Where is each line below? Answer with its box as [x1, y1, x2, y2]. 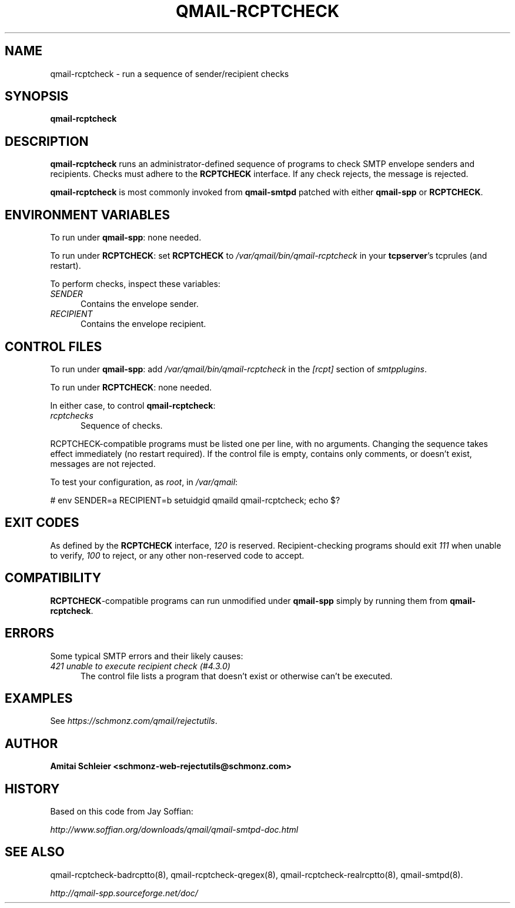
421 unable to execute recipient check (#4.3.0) [50, 660, 230, 671]
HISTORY [5, 781, 60, 796]
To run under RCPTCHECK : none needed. [50, 382, 212, 392]
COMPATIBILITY [5, 570, 101, 586]
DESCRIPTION [5, 133, 89, 149]
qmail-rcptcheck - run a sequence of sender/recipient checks [50, 68, 289, 79]
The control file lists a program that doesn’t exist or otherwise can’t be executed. [81, 670, 393, 681]
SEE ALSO [5, 844, 65, 860]
